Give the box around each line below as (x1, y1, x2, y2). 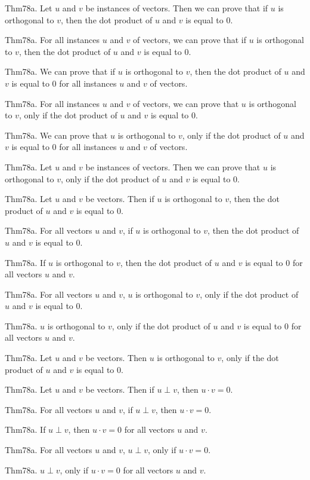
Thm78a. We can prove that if (5, 65, 116, 78)
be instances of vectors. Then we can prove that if (85, 2, 268, 14)
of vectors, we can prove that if (133, 33, 247, 46)
